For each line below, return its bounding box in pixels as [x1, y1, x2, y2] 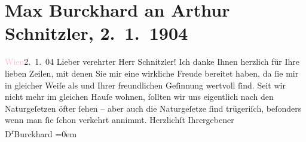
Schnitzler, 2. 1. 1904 [5, 21, 188, 45]
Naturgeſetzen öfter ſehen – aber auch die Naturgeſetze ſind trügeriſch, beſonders [5, 102, 302, 114]
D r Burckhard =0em [5, 125, 77, 140]
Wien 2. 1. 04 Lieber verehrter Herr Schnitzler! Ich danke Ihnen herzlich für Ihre [5, 55, 299, 68]
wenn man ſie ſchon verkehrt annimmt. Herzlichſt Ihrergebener [5, 113, 234, 126]
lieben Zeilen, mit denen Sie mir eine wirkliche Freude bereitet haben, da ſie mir [5, 67, 299, 79]
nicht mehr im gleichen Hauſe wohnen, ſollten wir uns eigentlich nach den [5, 90, 274, 103]
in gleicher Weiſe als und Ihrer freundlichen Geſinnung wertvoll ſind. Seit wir [5, 78, 286, 91]
